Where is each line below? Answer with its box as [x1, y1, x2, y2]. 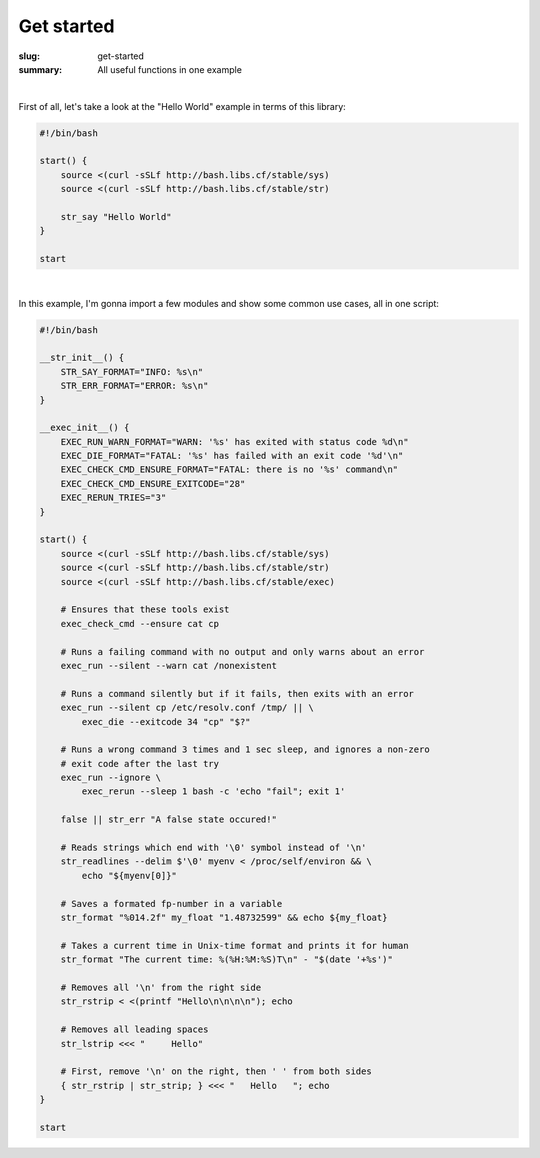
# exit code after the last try [60, 758, 220, 769]
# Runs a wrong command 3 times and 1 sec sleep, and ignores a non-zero [60, 744, 430, 755]
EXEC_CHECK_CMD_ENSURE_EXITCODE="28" [60, 478, 246, 489]
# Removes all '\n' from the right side [60, 981, 262, 993]
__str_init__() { [39, 352, 125, 364]
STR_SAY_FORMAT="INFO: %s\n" [60, 366, 204, 377]
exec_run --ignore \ [60, 772, 162, 784]
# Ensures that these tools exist [60, 604, 230, 615]
